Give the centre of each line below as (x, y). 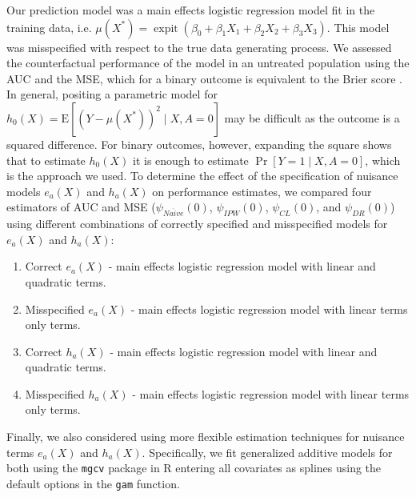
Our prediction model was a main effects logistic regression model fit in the (191, 10)
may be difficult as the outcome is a (312, 117)
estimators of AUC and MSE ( (81, 207)
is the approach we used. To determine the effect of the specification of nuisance (202, 176)
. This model (358, 27)
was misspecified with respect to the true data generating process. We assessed (199, 47)
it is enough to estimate (191, 160)
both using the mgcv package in (83, 468)
